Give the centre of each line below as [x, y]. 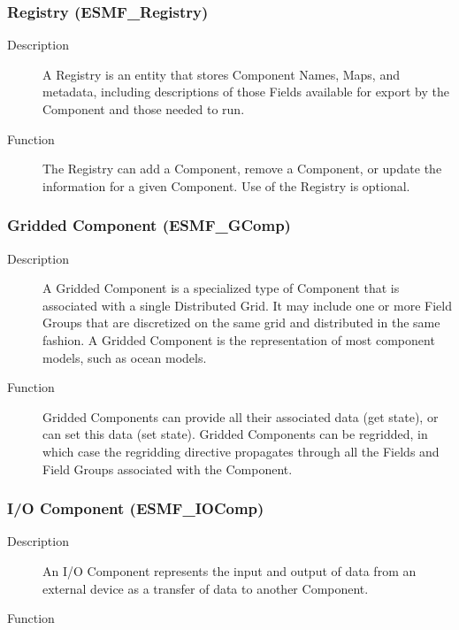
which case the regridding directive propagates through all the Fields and [241, 451]
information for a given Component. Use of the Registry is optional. [226, 185]
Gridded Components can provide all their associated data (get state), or [241, 416]
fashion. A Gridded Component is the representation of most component [239, 339]
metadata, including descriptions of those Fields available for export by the [246, 92]
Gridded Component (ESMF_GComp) [149, 225]
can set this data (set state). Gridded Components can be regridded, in [235, 434]
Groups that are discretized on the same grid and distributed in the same [241, 323]
